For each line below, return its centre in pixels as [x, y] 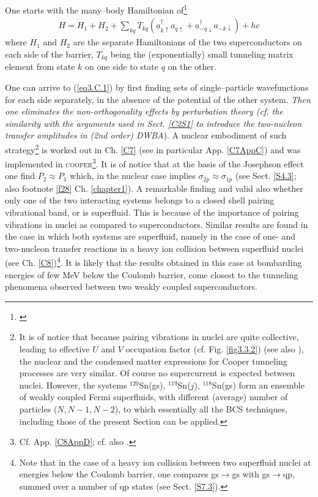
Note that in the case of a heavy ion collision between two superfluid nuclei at [165, 462]
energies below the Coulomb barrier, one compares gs [119, 474]
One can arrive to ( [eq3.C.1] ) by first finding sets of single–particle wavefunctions [157, 87]
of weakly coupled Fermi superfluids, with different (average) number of [153, 397]
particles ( [38, 409]
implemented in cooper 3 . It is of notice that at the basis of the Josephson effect [154, 163]
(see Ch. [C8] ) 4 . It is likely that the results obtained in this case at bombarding [153, 262]
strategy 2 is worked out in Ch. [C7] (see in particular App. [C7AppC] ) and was [153, 148]
